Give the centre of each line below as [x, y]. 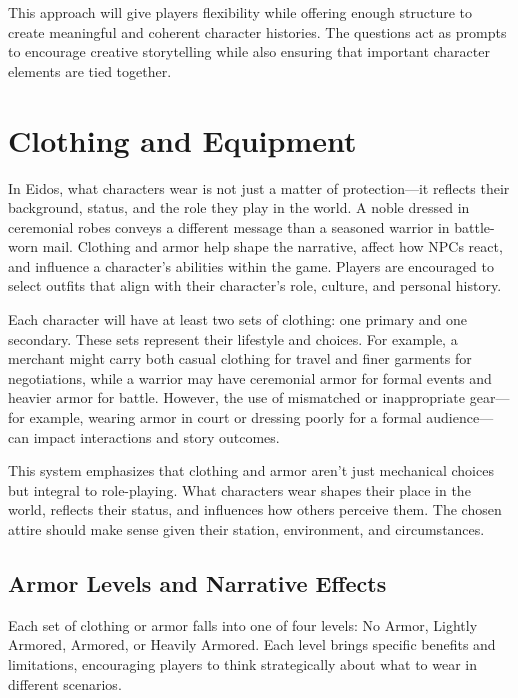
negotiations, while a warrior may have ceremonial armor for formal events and [250, 377]
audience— [460, 417]
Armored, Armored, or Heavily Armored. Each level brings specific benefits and [252, 644]
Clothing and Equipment [182, 139]
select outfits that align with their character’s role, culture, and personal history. [255, 285]
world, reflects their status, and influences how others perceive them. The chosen [255, 509]
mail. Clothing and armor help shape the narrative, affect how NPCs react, [272, 246]
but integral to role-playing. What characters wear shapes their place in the [239, 489]
